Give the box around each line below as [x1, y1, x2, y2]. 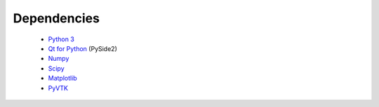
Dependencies [13, 10, 100, 26]
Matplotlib [48, 74, 77, 83]
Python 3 [48, 35, 75, 43]
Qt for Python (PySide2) [48, 44, 117, 52]
